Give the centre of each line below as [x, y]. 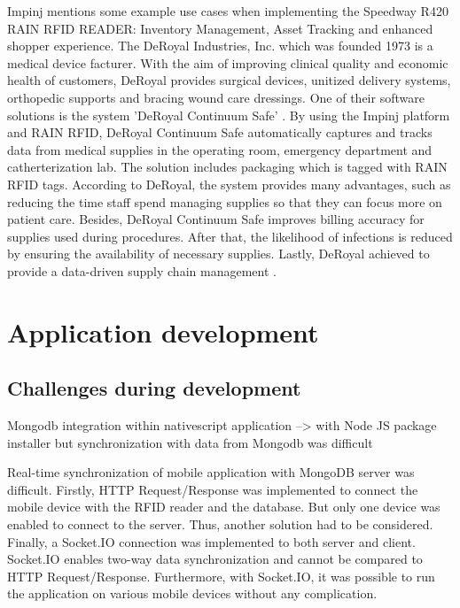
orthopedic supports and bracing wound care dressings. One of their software [216, 97]
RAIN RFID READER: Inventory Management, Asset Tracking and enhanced [220, 28]
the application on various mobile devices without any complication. [192, 593]
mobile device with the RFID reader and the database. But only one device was [224, 507]
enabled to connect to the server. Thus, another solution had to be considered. [220, 524]
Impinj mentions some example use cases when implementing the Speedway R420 [228, 11]
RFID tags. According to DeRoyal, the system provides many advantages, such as [229, 184]
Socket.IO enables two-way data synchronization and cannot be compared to [215, 559]
